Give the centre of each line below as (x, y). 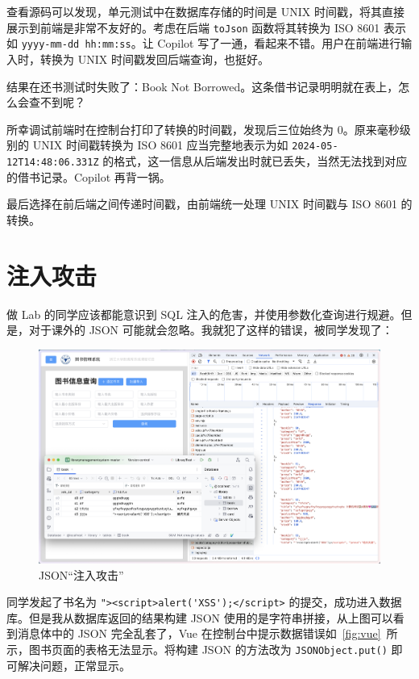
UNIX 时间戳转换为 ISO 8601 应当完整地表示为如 (160, 145)
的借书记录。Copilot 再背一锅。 (89, 176)
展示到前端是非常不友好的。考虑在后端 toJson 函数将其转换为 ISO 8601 (193, 27)
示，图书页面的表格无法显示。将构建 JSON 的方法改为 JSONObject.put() (197, 649)
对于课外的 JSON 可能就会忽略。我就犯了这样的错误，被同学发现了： (211, 330)
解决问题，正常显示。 (74, 665)
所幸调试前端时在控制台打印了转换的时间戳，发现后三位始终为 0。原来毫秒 (203, 129)
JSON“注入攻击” (81, 574)
